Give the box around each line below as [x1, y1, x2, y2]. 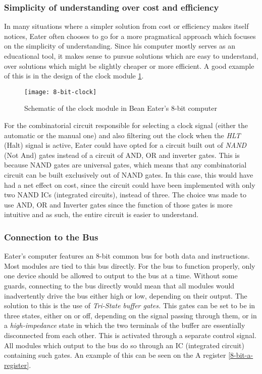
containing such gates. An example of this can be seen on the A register [4, 350, 226, 360]
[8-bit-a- [228, 350, 253, 360]
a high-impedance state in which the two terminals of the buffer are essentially [4, 320, 245, 330]
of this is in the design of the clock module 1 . [4, 70, 144, 81]
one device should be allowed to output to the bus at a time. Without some [4, 270, 238, 281]
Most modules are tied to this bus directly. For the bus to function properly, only [4, 260, 255, 271]
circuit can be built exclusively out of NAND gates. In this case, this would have [4, 170, 253, 180]
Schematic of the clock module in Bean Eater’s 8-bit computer [24, 103, 218, 113]
